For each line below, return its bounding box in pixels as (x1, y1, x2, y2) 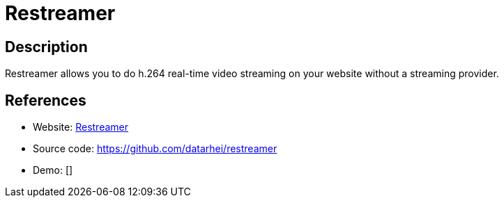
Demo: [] (33, 164, 73, 177)
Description (5, 38, 88, 56)
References (5, 91, 86, 109)
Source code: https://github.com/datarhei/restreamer (33, 143, 277, 155)
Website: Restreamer (33, 121, 129, 133)
